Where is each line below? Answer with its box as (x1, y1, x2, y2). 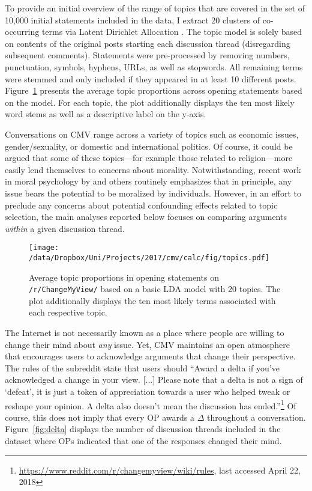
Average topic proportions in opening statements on (29, 270, 219, 283)
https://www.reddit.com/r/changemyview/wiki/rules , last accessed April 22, (19, 463, 301, 476)
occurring (5, 25, 40, 38)
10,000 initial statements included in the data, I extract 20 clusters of (5, 13, 260, 26)
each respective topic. (29, 306, 107, 319)
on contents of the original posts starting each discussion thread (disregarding (5, 37, 290, 49)
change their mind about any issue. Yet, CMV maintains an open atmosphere (5, 338, 290, 350)
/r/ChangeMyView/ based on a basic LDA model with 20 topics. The (29, 282, 281, 295)
